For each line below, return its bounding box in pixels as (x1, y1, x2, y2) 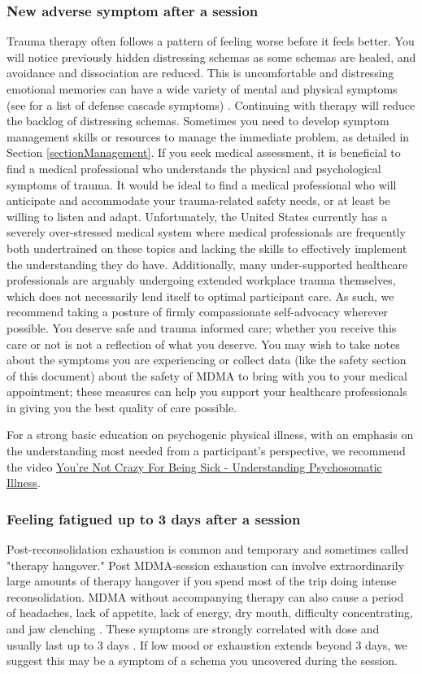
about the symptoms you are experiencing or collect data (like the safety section (7, 351, 407, 368)
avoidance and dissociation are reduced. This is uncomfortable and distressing (7, 64, 394, 81)
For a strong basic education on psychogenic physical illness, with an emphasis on (7, 426, 414, 443)
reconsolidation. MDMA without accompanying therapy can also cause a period (7, 588, 404, 605)
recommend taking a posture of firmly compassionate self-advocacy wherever (7, 303, 389, 320)
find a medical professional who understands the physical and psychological (7, 159, 381, 176)
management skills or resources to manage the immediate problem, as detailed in (7, 128, 410, 145)
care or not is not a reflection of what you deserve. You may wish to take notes (7, 335, 400, 352)
